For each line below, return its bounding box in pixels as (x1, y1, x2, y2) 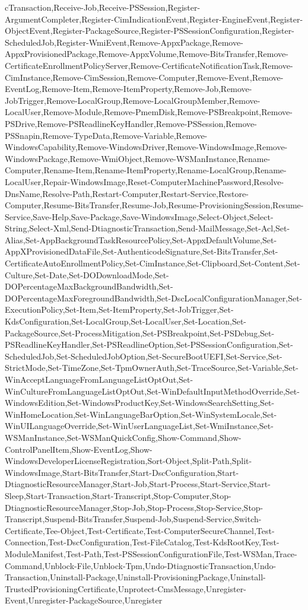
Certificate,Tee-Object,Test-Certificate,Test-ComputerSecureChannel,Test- (5, 524, 275, 536)
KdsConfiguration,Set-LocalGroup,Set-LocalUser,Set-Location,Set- (5, 315, 247, 328)
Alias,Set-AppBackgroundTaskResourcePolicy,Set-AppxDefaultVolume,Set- (5, 233, 277, 246)
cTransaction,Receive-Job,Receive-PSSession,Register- (5, 1, 201, 13)
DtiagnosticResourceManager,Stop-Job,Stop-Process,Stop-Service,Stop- (5, 501, 263, 513)
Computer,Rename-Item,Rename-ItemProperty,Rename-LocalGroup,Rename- (5, 164, 287, 176)
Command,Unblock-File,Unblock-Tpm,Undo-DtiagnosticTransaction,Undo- (5, 559, 277, 571)
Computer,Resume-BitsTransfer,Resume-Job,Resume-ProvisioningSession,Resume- (5, 199, 304, 211)
